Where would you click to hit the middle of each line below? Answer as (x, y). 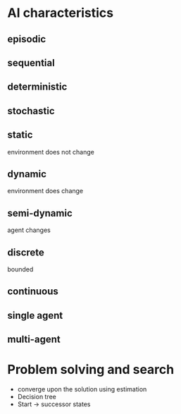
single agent (35, 315)
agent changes (29, 230)
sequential (31, 62)
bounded (20, 269)
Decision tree (37, 397)
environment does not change (51, 152)
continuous (33, 292)
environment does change (45, 191)
